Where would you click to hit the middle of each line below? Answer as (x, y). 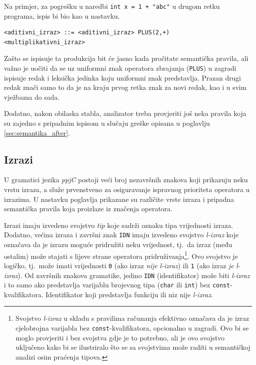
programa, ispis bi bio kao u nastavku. (62, 15)
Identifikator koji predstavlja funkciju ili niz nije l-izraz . (129, 294)
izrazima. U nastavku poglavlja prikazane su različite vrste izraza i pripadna (119, 199)
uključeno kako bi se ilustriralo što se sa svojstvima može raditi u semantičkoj (133, 347)
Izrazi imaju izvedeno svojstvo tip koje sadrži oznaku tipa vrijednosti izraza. (119, 225)
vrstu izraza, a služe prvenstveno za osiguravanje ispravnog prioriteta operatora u (127, 189)
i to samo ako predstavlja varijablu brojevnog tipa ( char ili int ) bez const (117, 285)
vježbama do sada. (32, 97)
